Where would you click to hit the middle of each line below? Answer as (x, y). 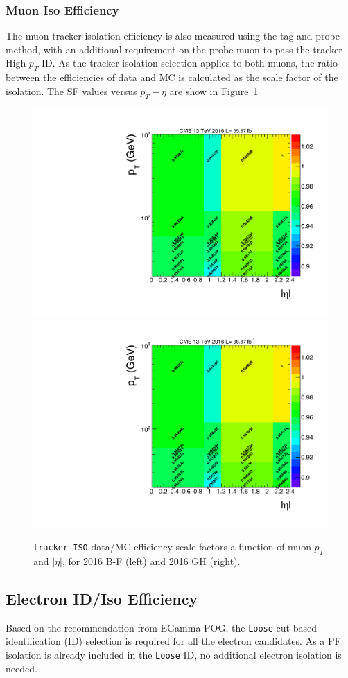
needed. (21, 668)
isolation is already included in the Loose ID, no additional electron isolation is (174, 654)
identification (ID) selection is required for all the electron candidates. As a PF (173, 641)
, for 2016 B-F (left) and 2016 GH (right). (151, 560)
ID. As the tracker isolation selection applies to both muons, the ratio (190, 63)
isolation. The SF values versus (71, 90)
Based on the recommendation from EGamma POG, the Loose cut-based (162, 627)
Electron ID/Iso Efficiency (102, 598)
